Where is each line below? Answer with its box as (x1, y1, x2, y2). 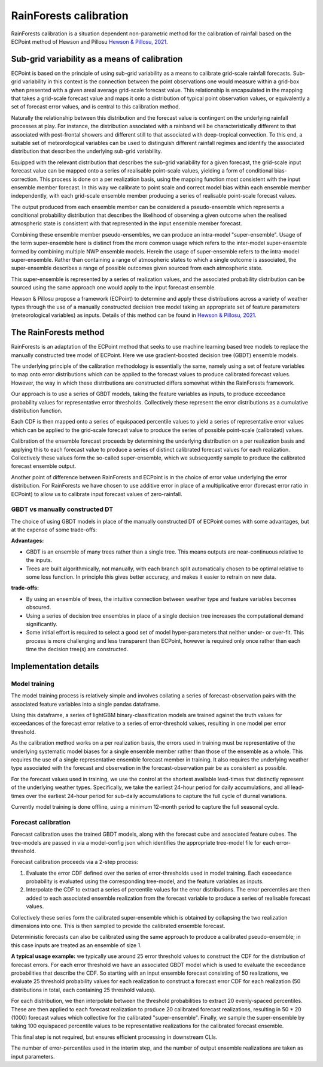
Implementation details (11, 661, 99, 671)
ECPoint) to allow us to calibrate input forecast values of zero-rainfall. (11, 490, 182, 497)
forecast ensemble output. (11, 463, 77, 470)
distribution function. (11, 407, 63, 415)
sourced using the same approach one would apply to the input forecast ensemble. (11, 284, 217, 291)
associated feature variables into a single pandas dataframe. (11, 700, 160, 708)
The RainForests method (11, 327, 105, 338)
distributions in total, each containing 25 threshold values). (11, 986, 156, 993)
